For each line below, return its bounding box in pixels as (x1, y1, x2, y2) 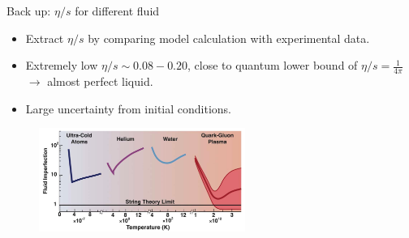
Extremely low (25, 57, 98, 74)
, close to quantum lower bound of (187, 57, 358, 74)
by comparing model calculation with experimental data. (88, 29, 370, 46)
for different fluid (75, 2, 160, 19)
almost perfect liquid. (47, 73, 153, 90)
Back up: (6, 2, 51, 19)
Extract (25, 29, 64, 46)
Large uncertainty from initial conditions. (25, 100, 231, 117)
